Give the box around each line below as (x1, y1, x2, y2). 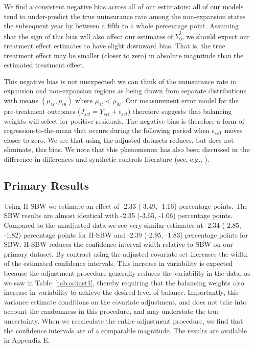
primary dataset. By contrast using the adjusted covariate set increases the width (4, 248, 248, 259)
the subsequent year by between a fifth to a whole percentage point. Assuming (4, 21, 239, 31)
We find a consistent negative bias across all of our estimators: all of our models (4, 1, 244, 11)
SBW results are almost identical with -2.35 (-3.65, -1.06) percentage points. (4, 210, 232, 220)
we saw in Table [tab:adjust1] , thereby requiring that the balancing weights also (4, 277, 244, 287)
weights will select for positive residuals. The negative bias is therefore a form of (4, 115, 245, 126)
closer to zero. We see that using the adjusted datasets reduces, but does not (4, 134, 234, 145)
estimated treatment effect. (4, 60, 85, 70)
